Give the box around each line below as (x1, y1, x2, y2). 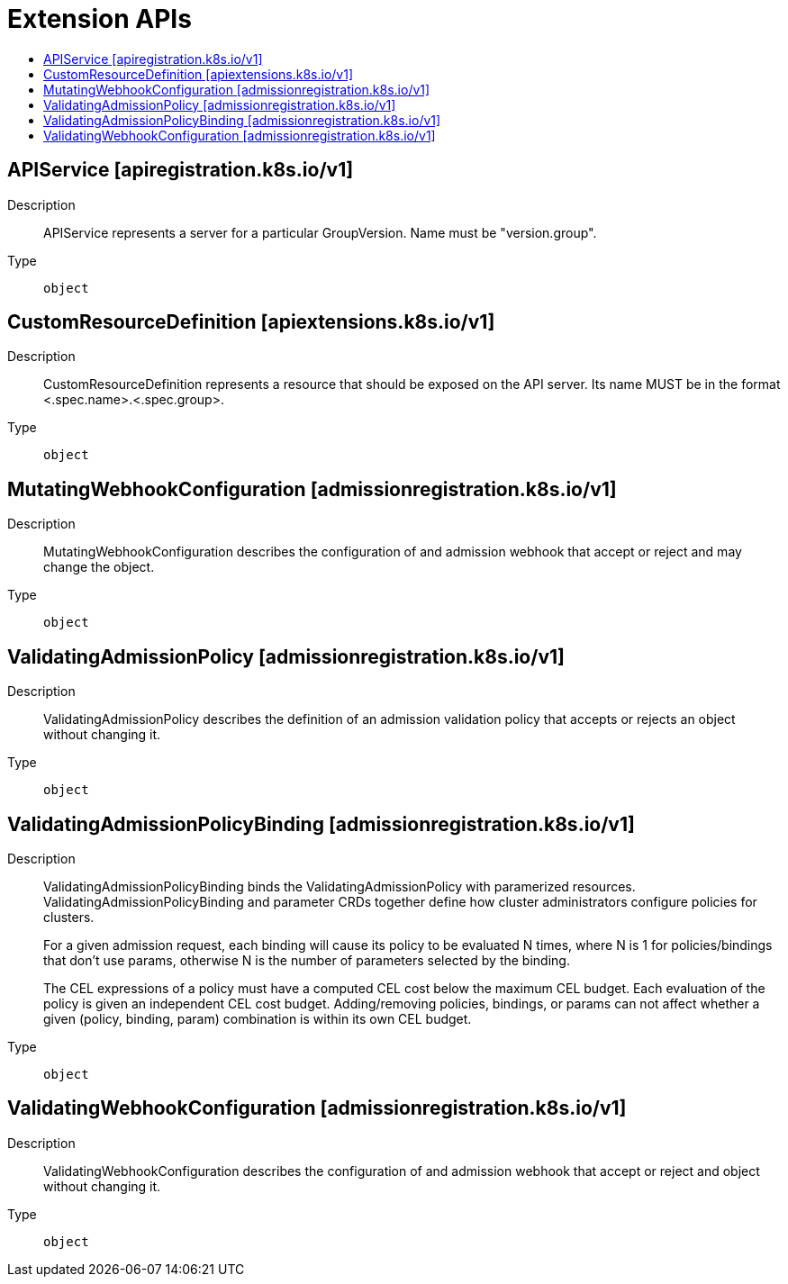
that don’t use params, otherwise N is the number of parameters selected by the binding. (43, 952, 570, 968)
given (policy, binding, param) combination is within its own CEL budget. (43, 1010, 472, 1026)
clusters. (43, 909, 95, 925)
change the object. (43, 559, 155, 575)
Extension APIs (7, 4, 192, 34)
